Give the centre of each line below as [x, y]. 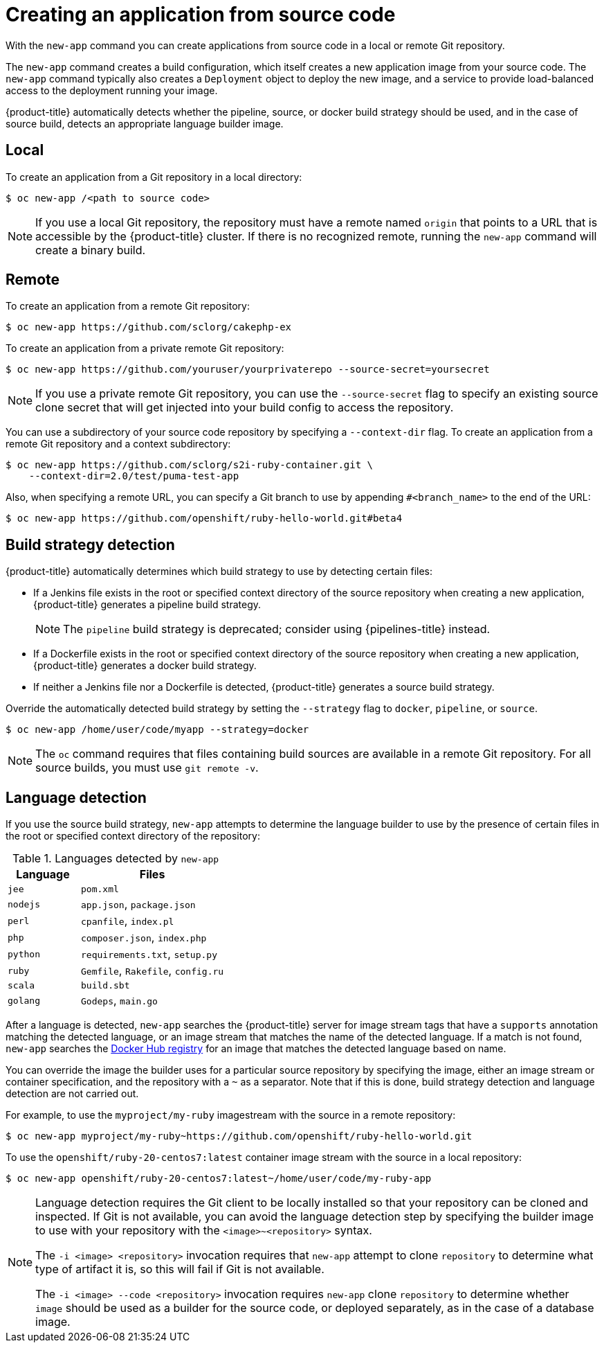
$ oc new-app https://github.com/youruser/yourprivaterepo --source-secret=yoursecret [248, 370]
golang [24, 1000]
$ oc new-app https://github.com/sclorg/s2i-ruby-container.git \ [190, 465]
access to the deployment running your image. [112, 90]
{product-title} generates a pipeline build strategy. [147, 605]
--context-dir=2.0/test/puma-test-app [134, 476]
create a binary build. [91, 250]
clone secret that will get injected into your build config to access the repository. [245, 408]
